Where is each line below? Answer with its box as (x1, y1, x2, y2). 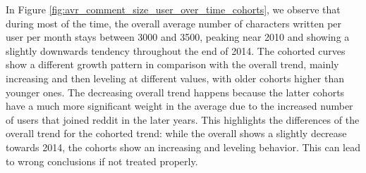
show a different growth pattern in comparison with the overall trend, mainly (6, 57, 339, 72)
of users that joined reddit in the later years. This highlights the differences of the (6, 112, 360, 127)
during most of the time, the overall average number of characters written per (6, 15, 342, 30)
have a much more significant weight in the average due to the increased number (6, 98, 353, 113)
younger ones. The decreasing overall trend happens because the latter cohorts (6, 84, 345, 99)
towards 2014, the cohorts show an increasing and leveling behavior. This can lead (6, 139, 360, 154)
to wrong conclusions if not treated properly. (6, 153, 198, 168)
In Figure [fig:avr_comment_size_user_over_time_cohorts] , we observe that (6, 2, 341, 16)
